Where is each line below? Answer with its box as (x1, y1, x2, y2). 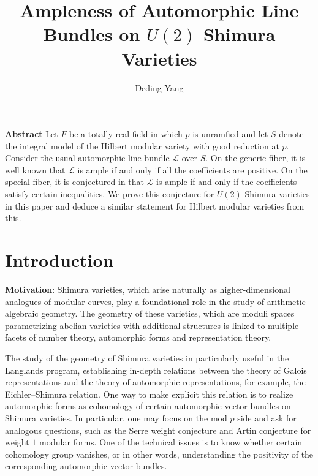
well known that (5, 163, 66, 176)
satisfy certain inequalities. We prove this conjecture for (5, 187, 214, 200)
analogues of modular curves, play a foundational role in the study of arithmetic (5, 295, 306, 308)
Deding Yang (135, 81, 184, 94)
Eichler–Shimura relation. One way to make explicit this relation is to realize (5, 387, 293, 400)
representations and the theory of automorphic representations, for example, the (5, 376, 306, 388)
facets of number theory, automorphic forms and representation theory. (5, 331, 271, 344)
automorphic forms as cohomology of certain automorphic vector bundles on (5, 399, 291, 412)
